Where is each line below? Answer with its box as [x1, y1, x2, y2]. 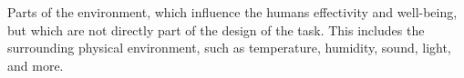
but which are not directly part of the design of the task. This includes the [7, 20, 425, 39]
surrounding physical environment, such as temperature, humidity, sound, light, [7, 38, 451, 57]
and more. [7, 55, 64, 74]
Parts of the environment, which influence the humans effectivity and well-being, [7, 3, 458, 21]
